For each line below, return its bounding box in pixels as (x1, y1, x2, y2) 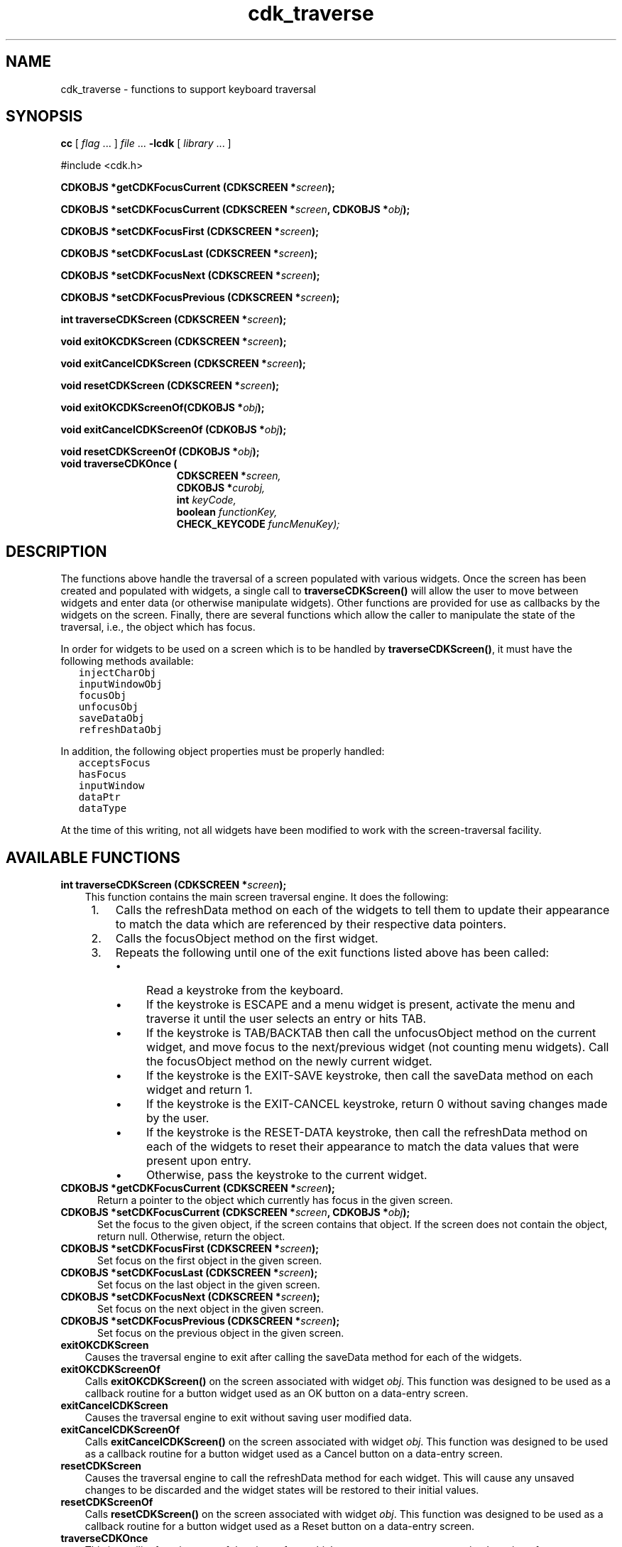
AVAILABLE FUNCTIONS (6, 848, 180, 867)
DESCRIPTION (6, 542, 107, 560)
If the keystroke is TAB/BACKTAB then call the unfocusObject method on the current (146, 1026, 596, 1041)
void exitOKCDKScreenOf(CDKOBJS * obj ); (60, 401, 265, 414)
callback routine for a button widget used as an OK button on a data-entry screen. (84, 1387, 469, 1400)
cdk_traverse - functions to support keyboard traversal (60, 82, 316, 95)
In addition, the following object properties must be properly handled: (60, 745, 385, 758)
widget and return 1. (146, 1082, 253, 1097)
